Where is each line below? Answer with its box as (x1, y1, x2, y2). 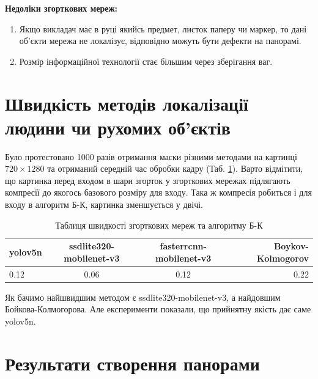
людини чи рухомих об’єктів (5, 114, 231, 139)
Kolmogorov (257, 251, 309, 264)
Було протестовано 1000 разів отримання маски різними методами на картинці (5, 150, 297, 163)
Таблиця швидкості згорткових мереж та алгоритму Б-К (55, 218, 263, 231)
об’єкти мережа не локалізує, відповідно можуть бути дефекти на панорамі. (19, 34, 301, 47)
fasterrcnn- (160, 240, 207, 252)
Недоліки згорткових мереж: (5, 2, 118, 14)
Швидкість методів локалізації (5, 90, 248, 116)
